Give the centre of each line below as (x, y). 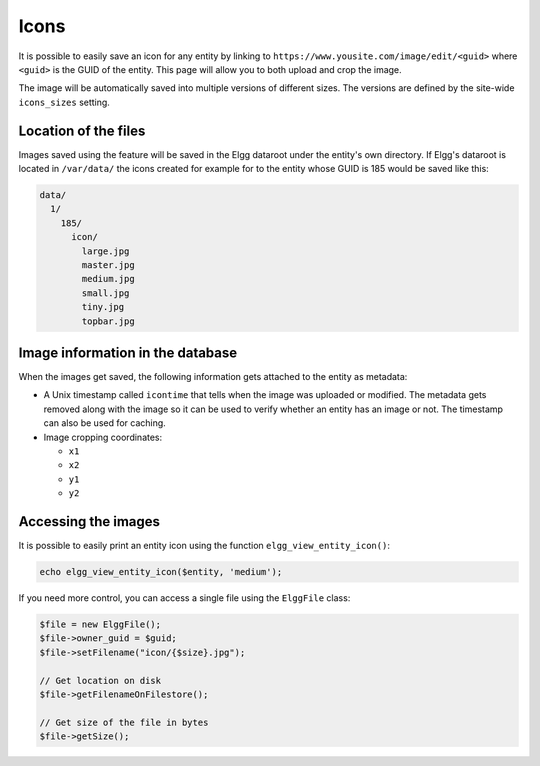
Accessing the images (89, 521)
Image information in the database (128, 352)
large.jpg (105, 251)
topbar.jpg (108, 321)
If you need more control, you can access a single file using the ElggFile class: (184, 598)
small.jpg (105, 293)
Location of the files (82, 130)
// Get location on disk (100, 680)
